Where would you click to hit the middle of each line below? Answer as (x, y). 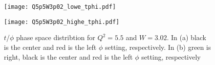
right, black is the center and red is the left (68, 56)
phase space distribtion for (56, 37)
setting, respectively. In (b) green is (158, 47)
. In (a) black (186, 37)
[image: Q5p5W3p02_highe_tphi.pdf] (62, 22)
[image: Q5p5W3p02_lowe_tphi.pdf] (60, 7)
